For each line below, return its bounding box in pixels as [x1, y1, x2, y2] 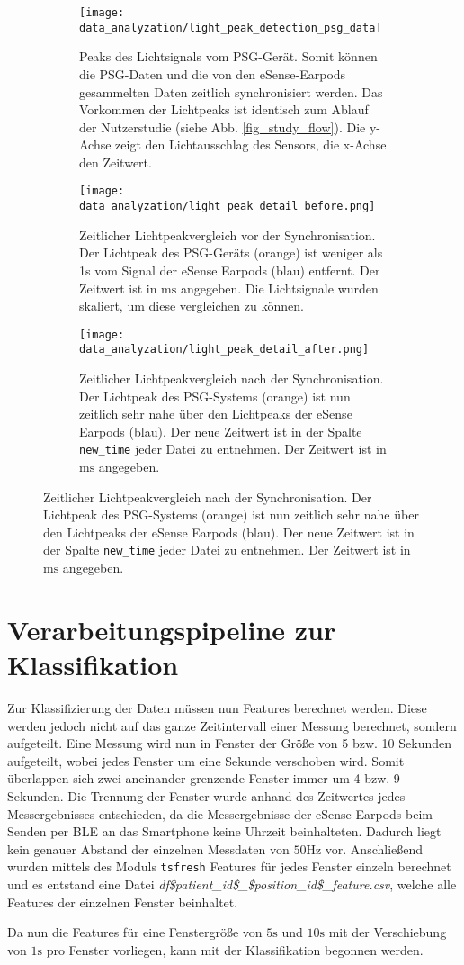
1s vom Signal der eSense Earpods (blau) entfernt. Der [79, 260, 380, 279]
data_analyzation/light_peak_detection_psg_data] [79, 21, 382, 34]
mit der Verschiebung [328, 923, 447, 942]
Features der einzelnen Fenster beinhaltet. [7, 892, 238, 911]
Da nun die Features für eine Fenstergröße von [7, 923, 263, 942]
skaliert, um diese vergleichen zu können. [79, 296, 304, 315]
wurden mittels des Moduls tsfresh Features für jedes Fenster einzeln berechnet [7, 857, 451, 876]
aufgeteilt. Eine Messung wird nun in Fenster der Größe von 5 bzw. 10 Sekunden [7, 734, 452, 753]
